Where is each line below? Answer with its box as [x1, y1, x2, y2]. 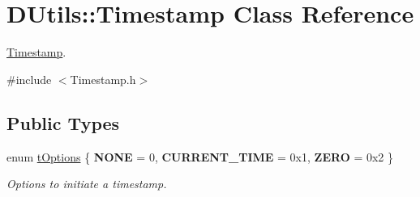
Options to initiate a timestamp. [6, 175, 167, 192]
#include [6, 70, 52, 87]
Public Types [6, 110, 120, 135]
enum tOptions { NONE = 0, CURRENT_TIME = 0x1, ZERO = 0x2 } [6, 148, 394, 165]
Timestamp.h [70, 70, 136, 87]
